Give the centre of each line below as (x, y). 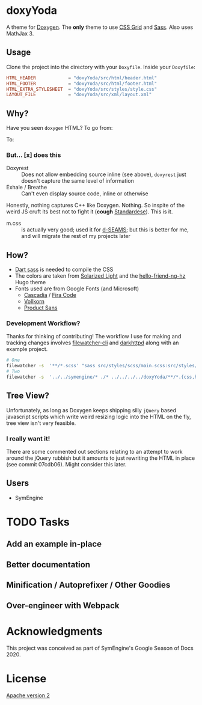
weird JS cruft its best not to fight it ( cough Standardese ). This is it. (90, 212)
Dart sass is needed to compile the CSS (64, 270)
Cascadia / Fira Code (50, 295)
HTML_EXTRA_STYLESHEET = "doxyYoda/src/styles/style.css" (82, 89)
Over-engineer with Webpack (63, 606)
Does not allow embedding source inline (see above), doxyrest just (104, 174)
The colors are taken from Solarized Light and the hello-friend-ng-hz (100, 276)
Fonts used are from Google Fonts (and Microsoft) (77, 288)
